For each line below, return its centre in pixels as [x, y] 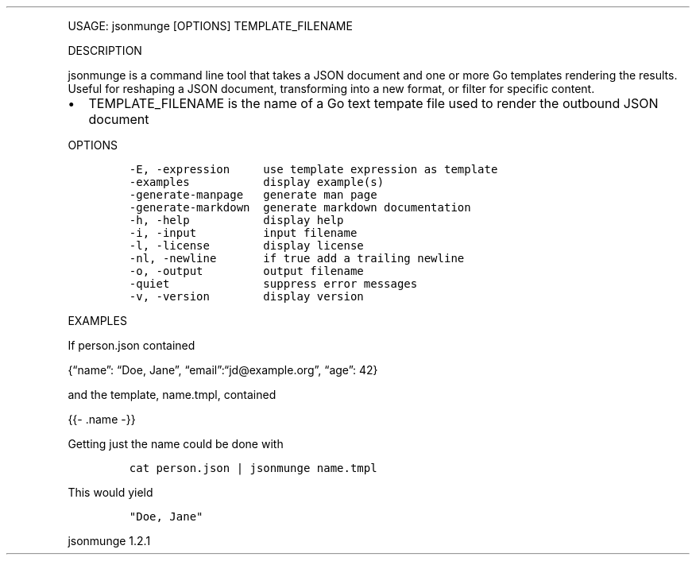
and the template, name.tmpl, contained [172, 395]
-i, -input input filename [243, 233]
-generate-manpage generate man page [253, 195]
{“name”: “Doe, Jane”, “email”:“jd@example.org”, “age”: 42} [223, 370]
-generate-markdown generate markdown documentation [300, 207]
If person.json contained [131, 345]
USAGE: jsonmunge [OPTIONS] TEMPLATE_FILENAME [210, 26]
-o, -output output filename [246, 271]
